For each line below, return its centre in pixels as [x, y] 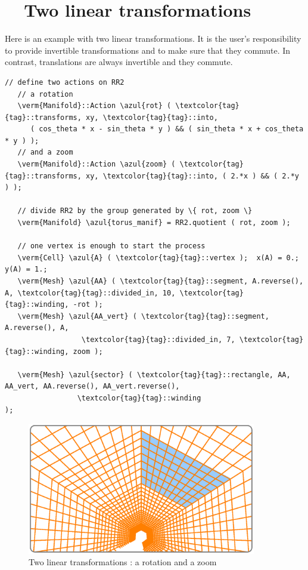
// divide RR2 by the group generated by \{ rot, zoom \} [135, 211]
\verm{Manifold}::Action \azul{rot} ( [94, 106]
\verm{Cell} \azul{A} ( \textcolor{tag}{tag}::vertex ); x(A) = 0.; [158, 258]
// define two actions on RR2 [65, 82]
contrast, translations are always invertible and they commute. [119, 62]
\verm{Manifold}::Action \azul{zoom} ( [97, 164]
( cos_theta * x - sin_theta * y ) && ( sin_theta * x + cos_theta [167, 129]
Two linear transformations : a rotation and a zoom [123, 562]
